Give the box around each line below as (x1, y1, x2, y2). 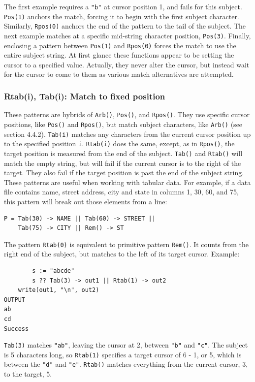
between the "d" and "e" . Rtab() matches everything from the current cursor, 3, (4, 359, 248, 369)
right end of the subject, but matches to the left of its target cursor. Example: (4, 249, 240, 259)
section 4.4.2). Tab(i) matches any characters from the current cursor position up (4, 128, 251, 139)
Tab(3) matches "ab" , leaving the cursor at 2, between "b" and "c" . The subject (4, 340, 248, 350)
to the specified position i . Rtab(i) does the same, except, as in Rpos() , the (4, 138, 235, 149)
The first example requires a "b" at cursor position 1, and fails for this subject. (4, 1, 242, 11)
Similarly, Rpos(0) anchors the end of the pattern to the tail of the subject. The (4, 21, 246, 31)
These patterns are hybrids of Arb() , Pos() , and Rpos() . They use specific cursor (4, 109, 250, 120)
